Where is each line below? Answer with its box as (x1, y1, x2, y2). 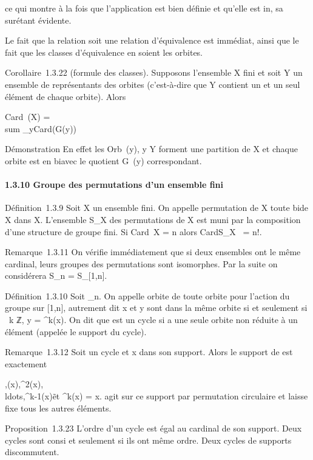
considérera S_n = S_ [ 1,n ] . (5, 269, 107, 282)
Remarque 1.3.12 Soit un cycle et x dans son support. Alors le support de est (5, 345, 293, 358)
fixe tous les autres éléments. (5, 401, 112, 414)
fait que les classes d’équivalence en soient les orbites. (5, 45, 203, 58)
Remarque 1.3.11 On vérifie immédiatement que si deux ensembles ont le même (5, 245, 301, 258)
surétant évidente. (5, 13, 72, 26)
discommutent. (5, 445, 59, 458)
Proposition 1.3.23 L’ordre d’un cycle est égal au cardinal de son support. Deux (5, 422, 302, 435)
